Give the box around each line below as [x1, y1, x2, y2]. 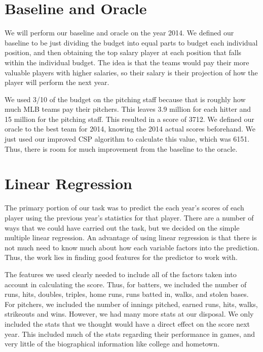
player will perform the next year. [5, 77, 109, 87]
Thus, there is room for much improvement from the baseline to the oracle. [5, 143, 238, 154]
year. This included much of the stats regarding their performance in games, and [5, 328, 255, 339]
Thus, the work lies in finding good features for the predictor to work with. [5, 252, 238, 262]
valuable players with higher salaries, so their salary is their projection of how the [5, 67, 258, 77]
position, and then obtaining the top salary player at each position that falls [5, 47, 242, 58]
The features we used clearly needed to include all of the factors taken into [5, 269, 237, 279]
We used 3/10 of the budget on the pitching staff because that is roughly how [5, 94, 246, 104]
